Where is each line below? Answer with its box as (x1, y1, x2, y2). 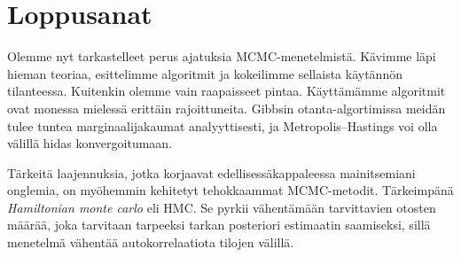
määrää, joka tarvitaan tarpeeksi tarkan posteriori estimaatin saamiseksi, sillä (7, 215, 431, 234)
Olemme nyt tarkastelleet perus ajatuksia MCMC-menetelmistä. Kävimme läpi (7, 47, 436, 66)
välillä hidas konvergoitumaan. (7, 134, 173, 152)
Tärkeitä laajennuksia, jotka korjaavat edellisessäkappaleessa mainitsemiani (7, 163, 416, 182)
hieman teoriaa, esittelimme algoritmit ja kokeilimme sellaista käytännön (7, 64, 402, 82)
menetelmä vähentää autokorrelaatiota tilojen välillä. (7, 233, 294, 252)
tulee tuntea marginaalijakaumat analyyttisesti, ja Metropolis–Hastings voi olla (7, 116, 438, 135)
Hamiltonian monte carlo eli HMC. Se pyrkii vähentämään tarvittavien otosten (7, 198, 436, 216)
